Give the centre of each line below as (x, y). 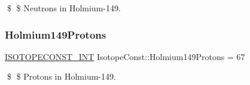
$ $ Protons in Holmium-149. (61, 76)
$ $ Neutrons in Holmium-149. (64, 8)
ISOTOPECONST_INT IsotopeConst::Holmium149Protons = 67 (125, 56)
